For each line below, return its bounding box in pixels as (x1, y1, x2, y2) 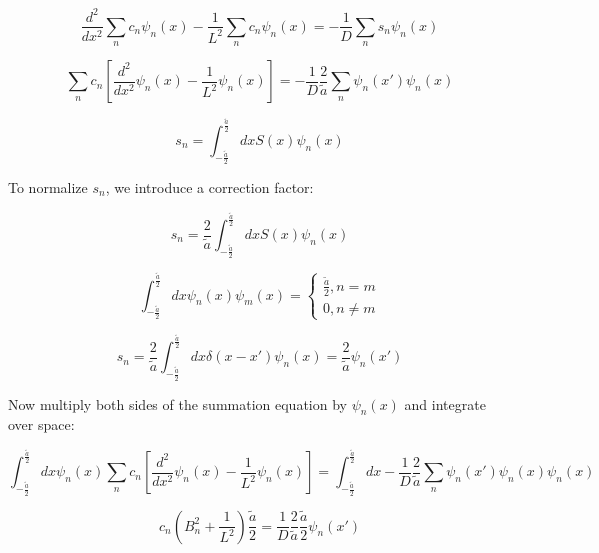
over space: (8, 414, 75, 435)
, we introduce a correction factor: (105, 176, 314, 197)
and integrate (404, 393, 486, 414)
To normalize (8, 176, 88, 197)
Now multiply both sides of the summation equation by (8, 393, 347, 414)
